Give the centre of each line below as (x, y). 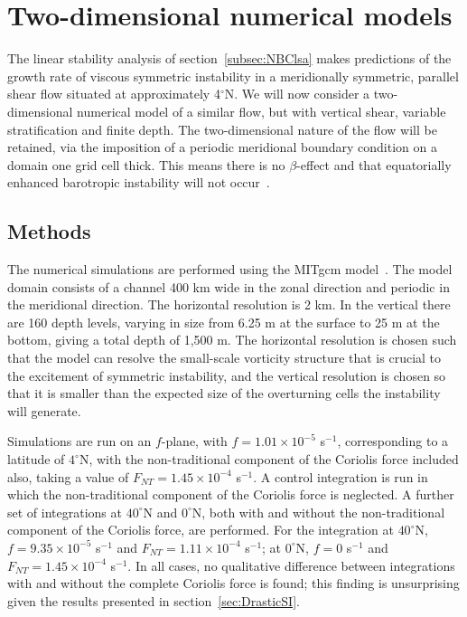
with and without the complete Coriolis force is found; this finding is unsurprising (233, 583)
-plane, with (194, 441)
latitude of (36, 459)
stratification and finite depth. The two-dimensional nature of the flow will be (222, 129)
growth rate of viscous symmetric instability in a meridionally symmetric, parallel (233, 76)
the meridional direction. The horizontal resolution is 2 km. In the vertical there (229, 304)
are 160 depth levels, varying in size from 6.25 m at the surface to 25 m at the (224, 322)
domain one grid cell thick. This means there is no (146, 164)
